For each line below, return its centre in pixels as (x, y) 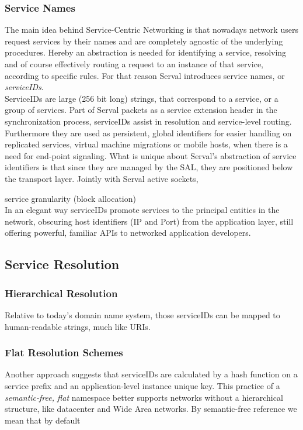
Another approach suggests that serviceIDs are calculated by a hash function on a (151, 374)
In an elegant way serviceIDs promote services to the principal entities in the (142, 210)
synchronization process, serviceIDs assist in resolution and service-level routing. (148, 121)
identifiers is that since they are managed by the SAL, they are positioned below (149, 167)
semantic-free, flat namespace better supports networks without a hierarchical (144, 397)
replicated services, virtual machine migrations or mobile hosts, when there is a (146, 144)
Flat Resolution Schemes (64, 352)
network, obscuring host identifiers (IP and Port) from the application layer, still (149, 221)
